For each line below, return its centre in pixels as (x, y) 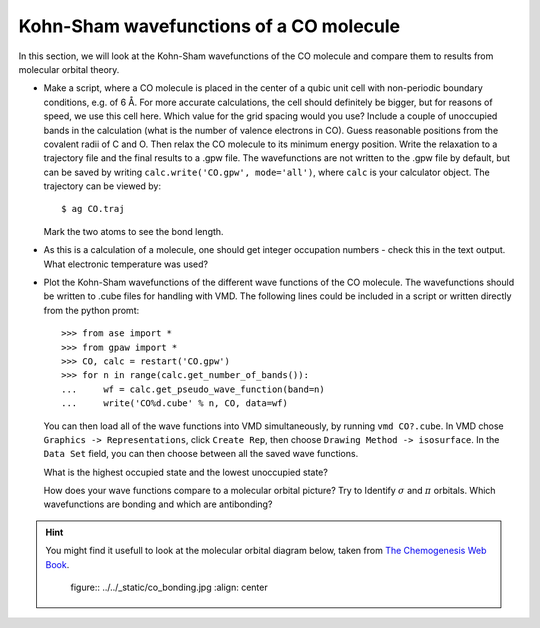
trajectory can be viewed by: (102, 186)
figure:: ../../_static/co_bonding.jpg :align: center (169, 587)
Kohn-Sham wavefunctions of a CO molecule (209, 26)
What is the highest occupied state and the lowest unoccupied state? (186, 472)
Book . (57, 564)
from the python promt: (91, 310)
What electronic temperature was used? (126, 264)
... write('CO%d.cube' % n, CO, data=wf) (175, 403)
